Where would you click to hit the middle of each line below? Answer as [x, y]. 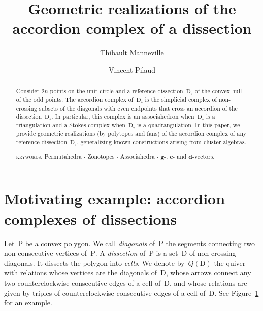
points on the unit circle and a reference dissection [117, 91]
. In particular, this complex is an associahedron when [123, 116]
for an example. [28, 303]
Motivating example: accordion [115, 199]
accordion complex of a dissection [132, 28]
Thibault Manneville [132, 53]
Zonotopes [101, 156]
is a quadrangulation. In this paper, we [189, 125]
